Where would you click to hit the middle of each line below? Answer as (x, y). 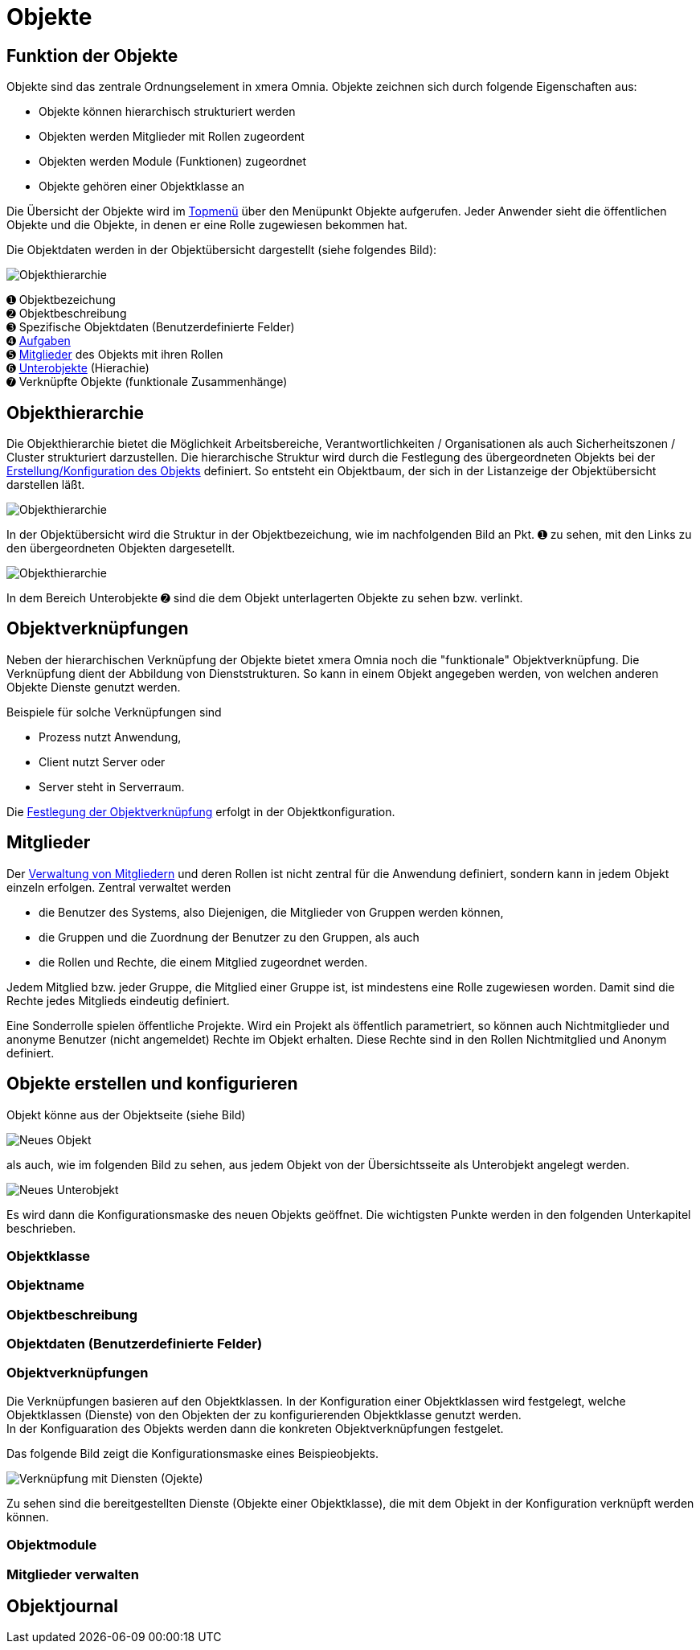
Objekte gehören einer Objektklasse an (142, 187)
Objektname (45, 1285)
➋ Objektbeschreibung (67, 314)
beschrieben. (41, 1228)
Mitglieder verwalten (73, 1574)
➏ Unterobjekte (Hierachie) (78, 368)
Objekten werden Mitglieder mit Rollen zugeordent (172, 137)
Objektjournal (62, 1606)
